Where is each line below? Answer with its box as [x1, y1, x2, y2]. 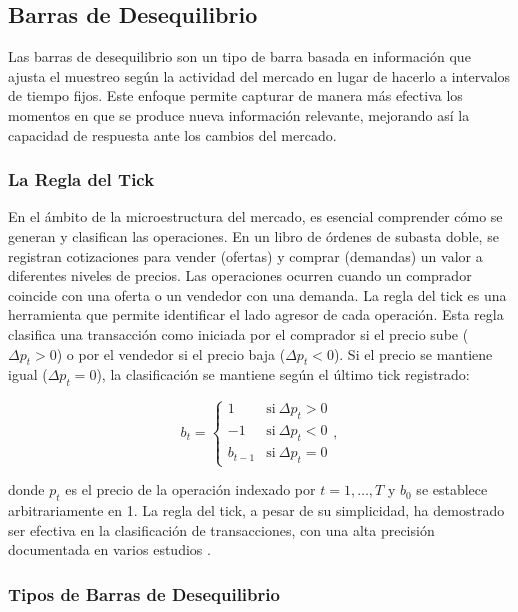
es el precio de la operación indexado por [65, 479, 316, 500]
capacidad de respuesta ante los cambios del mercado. [8, 124, 337, 145]
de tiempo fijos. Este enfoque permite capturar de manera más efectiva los [8, 85, 463, 106]
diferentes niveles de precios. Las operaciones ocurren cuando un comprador [8, 265, 472, 286]
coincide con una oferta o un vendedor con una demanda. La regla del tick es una [8, 284, 507, 305]
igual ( [8, 364, 48, 385]
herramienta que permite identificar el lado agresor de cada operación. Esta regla [8, 304, 504, 325]
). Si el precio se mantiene [333, 343, 493, 364]
